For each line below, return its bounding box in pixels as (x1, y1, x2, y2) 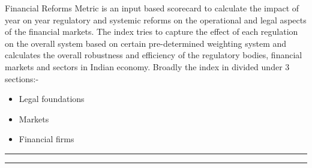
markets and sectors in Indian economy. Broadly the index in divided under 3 (5, 60, 290, 73)
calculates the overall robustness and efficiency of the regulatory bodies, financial (5, 49, 302, 61)
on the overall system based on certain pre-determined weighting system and (5, 37, 287, 49)
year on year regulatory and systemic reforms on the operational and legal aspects (5, 13, 307, 26)
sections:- (5, 72, 39, 85)
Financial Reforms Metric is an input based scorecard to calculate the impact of (5, 2, 299, 14)
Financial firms (19, 133, 74, 145)
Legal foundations (19, 92, 85, 105)
